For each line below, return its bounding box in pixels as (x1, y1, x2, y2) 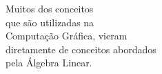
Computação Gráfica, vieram (6, 28, 128, 43)
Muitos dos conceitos (6, 1, 94, 15)
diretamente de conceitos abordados (6, 41, 156, 56)
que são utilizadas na (6, 15, 94, 29)
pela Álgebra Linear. (6, 55, 92, 70)
